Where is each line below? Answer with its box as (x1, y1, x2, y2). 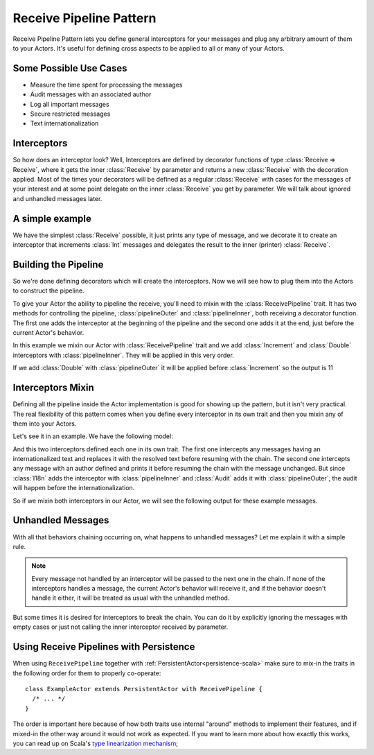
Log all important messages (30, 100, 110, 108)
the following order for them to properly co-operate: (12, 669, 161, 677)
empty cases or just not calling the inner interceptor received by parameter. (12, 623, 229, 631)
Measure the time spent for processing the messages (30, 80, 183, 89)
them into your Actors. (12, 419, 77, 428)
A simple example (12, 212, 91, 225)
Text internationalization (30, 119, 99, 128)
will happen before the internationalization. (12, 484, 135, 492)
